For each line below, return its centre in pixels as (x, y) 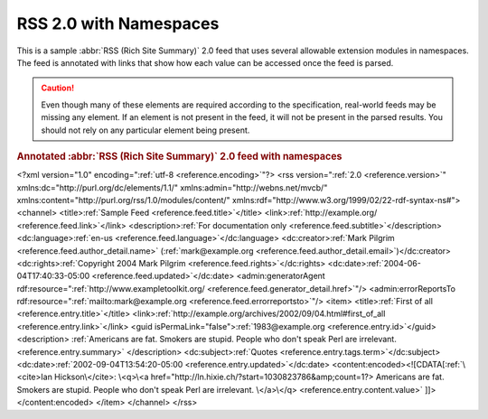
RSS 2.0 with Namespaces (118, 23)
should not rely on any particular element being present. (145, 130)
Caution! (58, 88)
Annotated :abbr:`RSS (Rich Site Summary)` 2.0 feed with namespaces (179, 156)
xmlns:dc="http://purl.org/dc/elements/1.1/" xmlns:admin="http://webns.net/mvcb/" (172, 187)
